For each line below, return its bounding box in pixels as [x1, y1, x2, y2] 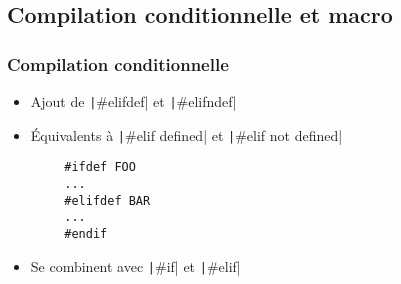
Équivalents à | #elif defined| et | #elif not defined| [30, 124, 343, 145]
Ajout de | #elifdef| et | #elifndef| [30, 91, 237, 111]
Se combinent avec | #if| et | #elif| [30, 255, 241, 276]
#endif [64, 226, 108, 241]
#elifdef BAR [64, 193, 151, 208]
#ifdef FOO [64, 160, 136, 175]
